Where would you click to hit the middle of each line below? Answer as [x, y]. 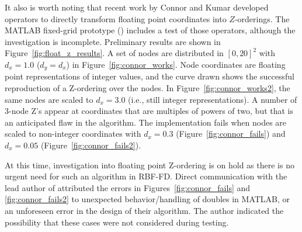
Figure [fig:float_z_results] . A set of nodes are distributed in [114, 53]
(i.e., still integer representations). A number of [213, 99]
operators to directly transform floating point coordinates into [116, 18]
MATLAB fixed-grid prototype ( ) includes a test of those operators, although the [150, 30]
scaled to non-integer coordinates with [73, 134]
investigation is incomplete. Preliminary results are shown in [113, 41]
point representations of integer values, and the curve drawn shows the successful [150, 76]
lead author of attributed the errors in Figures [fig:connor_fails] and [128, 187]
